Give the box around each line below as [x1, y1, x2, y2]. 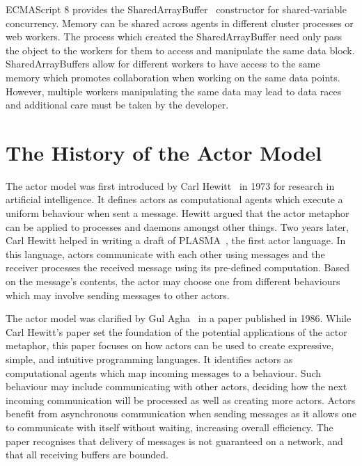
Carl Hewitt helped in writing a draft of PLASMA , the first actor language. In [6, 233, 346, 248]
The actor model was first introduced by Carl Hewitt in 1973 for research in [6, 178, 335, 193]
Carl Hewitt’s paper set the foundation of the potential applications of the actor [6, 324, 347, 339]
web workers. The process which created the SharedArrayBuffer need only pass [6, 29, 343, 44]
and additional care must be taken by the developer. [6, 97, 229, 112]
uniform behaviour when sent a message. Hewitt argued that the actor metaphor [6, 206, 349, 220]
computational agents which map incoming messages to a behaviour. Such [6, 365, 321, 380]
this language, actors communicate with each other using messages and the [6, 246, 325, 261]
